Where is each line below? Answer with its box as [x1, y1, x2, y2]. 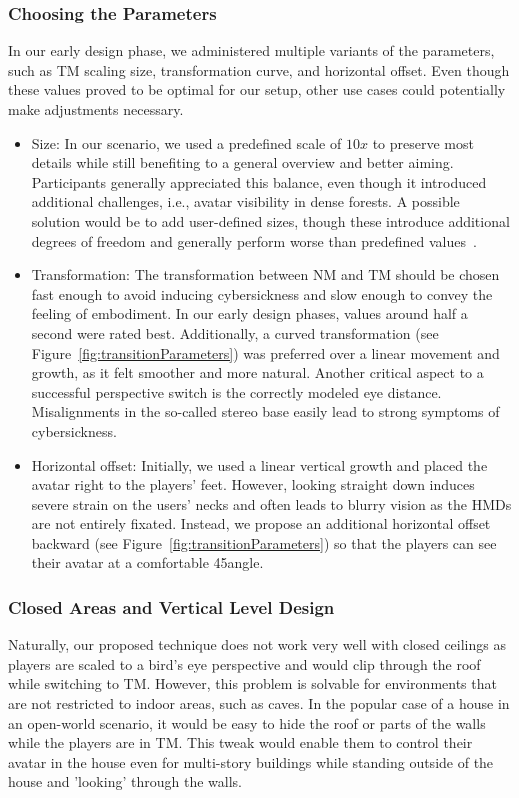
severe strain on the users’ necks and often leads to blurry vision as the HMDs [31, 493, 512, 514]
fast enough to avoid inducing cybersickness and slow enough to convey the [31, 283, 493, 304]
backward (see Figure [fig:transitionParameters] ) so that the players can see [31, 532, 497, 553]
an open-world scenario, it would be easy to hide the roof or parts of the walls [8, 712, 486, 733]
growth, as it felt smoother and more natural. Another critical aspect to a [31, 362, 484, 383]
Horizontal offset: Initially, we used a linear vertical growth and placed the [31, 454, 488, 475]
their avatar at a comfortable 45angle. [31, 552, 264, 573]
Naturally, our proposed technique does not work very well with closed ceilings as [8, 634, 506, 655]
